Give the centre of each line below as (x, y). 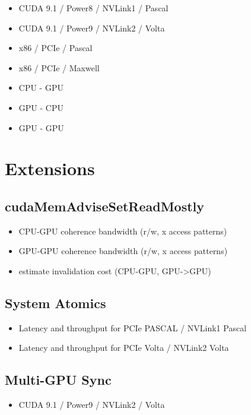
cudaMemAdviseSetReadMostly (105, 206)
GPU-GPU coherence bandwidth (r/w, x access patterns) (123, 251)
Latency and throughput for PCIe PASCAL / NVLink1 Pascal (133, 327)
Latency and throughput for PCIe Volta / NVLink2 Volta (124, 348)
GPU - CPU (41, 107)
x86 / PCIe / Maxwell (59, 67)
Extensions (50, 168)
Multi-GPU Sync (58, 380)
